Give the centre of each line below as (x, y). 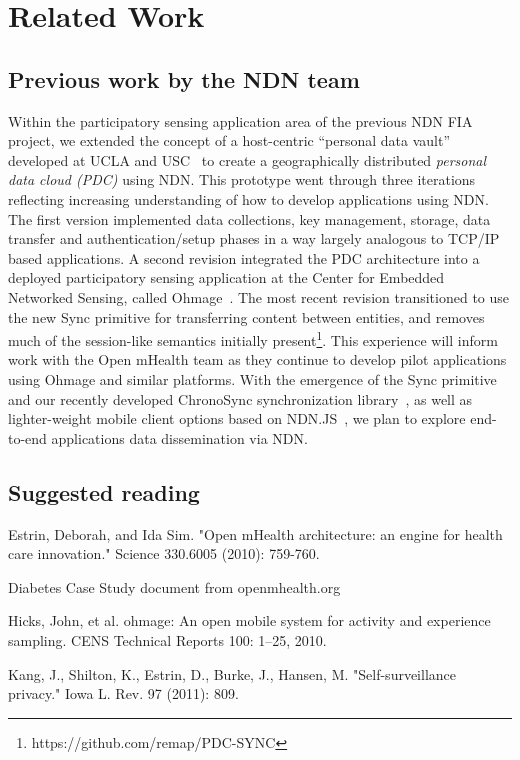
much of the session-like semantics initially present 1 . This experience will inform (253, 338)
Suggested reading (104, 491)
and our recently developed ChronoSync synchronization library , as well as (240, 398)
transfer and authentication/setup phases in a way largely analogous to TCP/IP (254, 238)
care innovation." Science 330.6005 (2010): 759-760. (164, 553)
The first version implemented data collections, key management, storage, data (249, 218)
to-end (27, 437)
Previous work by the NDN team (184, 78)
